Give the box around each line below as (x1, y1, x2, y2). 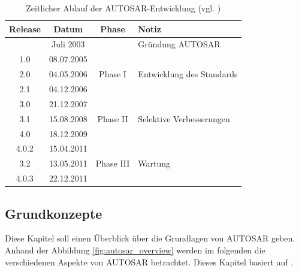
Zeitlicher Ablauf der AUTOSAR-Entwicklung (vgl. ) (26, 2, 221, 14)
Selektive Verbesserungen (138, 112, 230, 125)
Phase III (95, 157, 130, 170)
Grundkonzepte (5, 204, 102, 222)
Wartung (138, 157, 171, 170)
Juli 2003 (52, 38, 85, 50)
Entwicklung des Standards (138, 68, 238, 80)
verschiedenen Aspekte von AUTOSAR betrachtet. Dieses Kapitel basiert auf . (5, 255, 294, 268)
